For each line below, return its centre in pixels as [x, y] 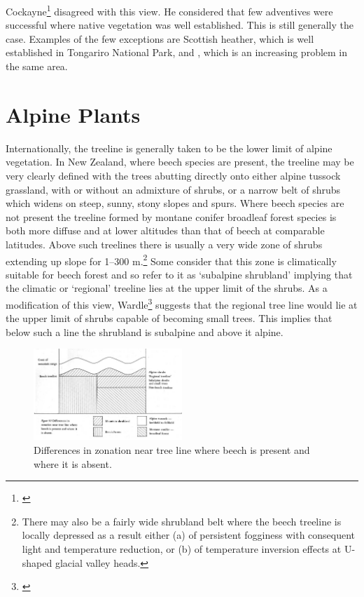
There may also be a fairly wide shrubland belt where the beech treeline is [182, 521]
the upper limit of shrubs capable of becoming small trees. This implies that [169, 318]
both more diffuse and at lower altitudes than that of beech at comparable [165, 230]
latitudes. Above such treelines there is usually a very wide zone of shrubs [164, 244]
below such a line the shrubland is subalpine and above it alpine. [145, 331]
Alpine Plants [73, 114]
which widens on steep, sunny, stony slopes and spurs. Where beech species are [175, 203]
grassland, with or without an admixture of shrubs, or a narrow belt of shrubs [173, 189]
